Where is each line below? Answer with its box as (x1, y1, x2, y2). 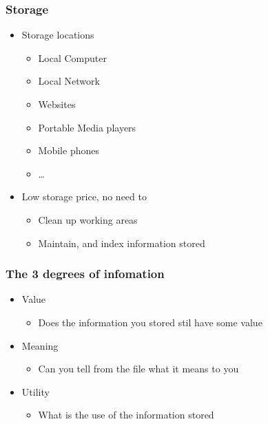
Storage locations (21, 28, 94, 42)
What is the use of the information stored (38, 407, 214, 422)
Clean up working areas (38, 212, 138, 226)
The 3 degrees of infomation (6, 265, 165, 282)
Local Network (38, 74, 100, 88)
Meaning (21, 338, 59, 352)
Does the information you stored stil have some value (38, 315, 262, 329)
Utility (21, 384, 50, 399)
